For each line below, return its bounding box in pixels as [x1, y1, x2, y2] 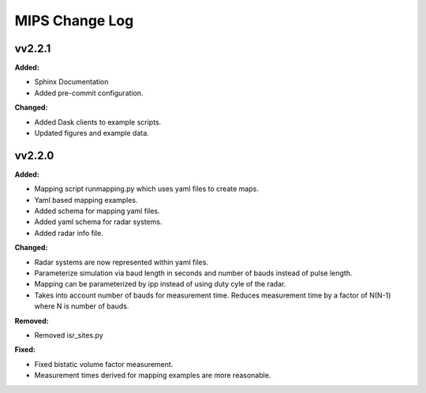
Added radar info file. [34, 228, 104, 238]
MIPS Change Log [14, 12, 134, 29]
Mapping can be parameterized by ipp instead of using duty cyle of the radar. [34, 279, 286, 289]
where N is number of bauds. [34, 301, 129, 311]
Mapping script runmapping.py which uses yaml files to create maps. [34, 184, 260, 193]
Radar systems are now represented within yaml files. [34, 257, 209, 267]
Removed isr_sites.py [34, 331, 104, 339]
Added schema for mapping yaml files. [34, 206, 160, 216]
